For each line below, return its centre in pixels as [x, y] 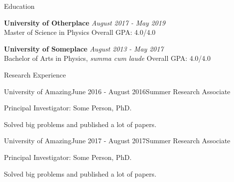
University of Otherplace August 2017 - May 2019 [85, 22]
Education [19, 6]
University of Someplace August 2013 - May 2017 [84, 48]
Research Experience [35, 74]
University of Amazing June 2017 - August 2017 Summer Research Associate [117, 141]
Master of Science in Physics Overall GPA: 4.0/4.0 [80, 32]
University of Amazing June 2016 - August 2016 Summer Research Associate [117, 91]
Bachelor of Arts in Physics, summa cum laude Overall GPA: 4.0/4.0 [107, 58]
